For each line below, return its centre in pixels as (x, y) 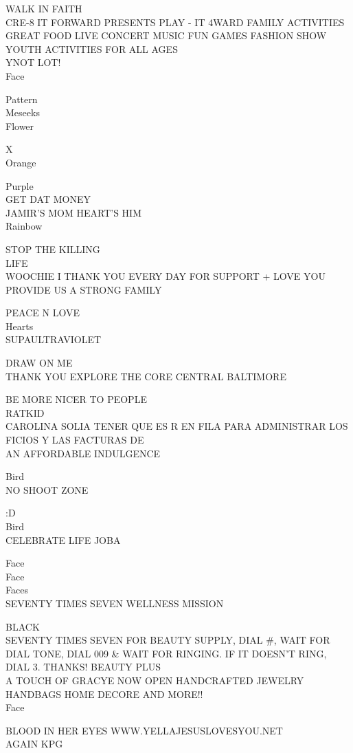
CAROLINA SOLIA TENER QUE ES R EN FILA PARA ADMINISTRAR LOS (177, 426)
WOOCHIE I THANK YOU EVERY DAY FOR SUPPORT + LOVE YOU (166, 276)
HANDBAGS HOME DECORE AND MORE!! (104, 694)
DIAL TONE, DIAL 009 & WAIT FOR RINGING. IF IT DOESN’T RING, (166, 653)
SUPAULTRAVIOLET (54, 339)
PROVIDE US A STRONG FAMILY (84, 289)
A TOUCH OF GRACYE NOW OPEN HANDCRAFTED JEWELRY (155, 680)
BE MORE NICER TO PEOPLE (76, 399)
